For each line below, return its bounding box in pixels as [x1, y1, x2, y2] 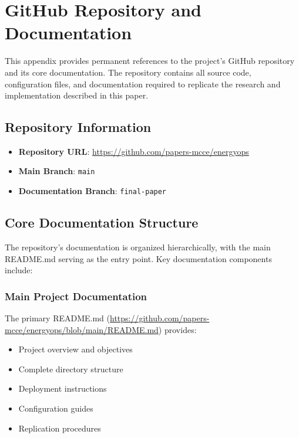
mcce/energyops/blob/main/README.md [5, 323, 159, 335]
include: [5, 264, 33, 276]
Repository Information [5, 118, 152, 136]
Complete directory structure [18, 362, 123, 375]
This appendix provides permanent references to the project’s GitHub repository [5, 55, 295, 67]
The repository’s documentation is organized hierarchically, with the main [5, 241, 271, 253]
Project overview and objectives [18, 343, 133, 355]
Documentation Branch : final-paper [18, 185, 167, 197]
